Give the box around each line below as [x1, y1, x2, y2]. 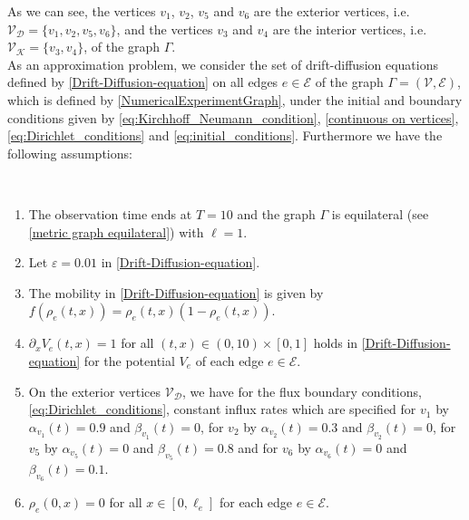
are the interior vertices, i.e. [272, 19, 427, 38]
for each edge [219, 493, 293, 512]
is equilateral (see [331, 204, 429, 223]
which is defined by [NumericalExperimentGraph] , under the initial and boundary [7, 90, 463, 109]
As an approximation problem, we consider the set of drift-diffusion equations [7, 54, 439, 73]
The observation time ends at [28, 204, 192, 223]
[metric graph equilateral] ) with [28, 222, 204, 241]
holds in [313, 333, 358, 352]
